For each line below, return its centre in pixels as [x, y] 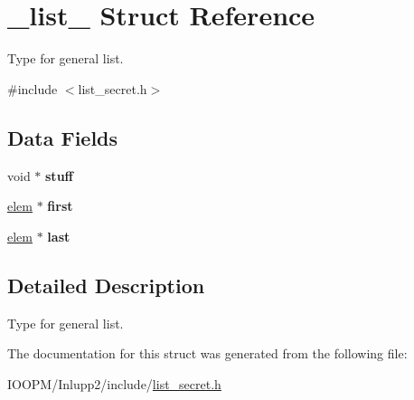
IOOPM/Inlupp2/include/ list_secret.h [114, 383]
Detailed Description [106, 285]
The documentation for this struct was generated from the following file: [207, 353]
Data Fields [63, 137]
